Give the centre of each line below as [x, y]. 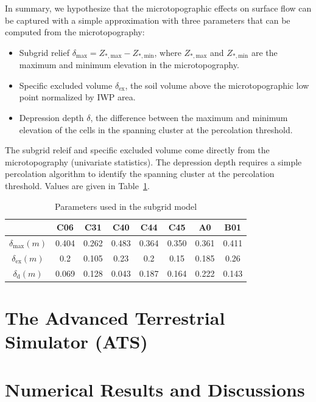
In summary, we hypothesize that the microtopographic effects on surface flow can [158, 8]
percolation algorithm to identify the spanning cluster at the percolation [140, 174]
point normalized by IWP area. [77, 97]
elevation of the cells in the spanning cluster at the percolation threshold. [156, 129]
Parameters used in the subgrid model [126, 206]
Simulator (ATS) [76, 341]
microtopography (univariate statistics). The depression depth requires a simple [153, 161]
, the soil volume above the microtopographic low [217, 85]
